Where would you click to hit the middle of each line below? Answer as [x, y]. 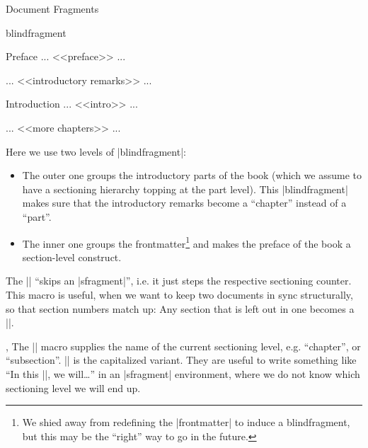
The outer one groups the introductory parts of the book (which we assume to [192, 175]
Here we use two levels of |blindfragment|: [96, 151]
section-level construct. [72, 257]
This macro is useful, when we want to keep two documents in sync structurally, [179, 294]
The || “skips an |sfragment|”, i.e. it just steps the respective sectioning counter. [179, 281]
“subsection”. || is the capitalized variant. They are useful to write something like [181, 360]
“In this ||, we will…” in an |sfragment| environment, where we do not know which [183, 373]
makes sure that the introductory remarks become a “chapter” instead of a [184, 203]
